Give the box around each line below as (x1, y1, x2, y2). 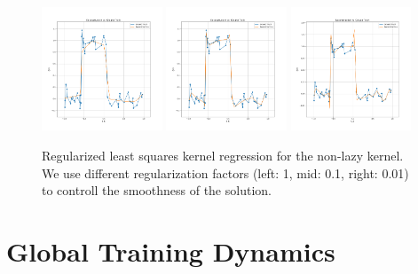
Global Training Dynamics (6, 232, 335, 269)
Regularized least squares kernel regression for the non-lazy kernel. (42, 145, 404, 164)
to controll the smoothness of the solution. (42, 181, 272, 200)
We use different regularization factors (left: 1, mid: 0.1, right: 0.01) (42, 163, 409, 182)
